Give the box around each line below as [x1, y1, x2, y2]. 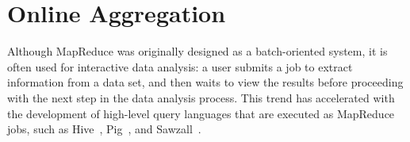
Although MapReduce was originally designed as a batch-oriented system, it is [7, 43, 388, 59]
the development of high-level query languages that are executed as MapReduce [7, 105, 395, 121]
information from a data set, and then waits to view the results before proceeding [7, 74, 404, 90]
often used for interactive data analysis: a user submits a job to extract [7, 58, 353, 75]
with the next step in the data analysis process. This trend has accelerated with [7, 89, 395, 106]
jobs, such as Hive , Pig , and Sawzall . [7, 121, 201, 137]
